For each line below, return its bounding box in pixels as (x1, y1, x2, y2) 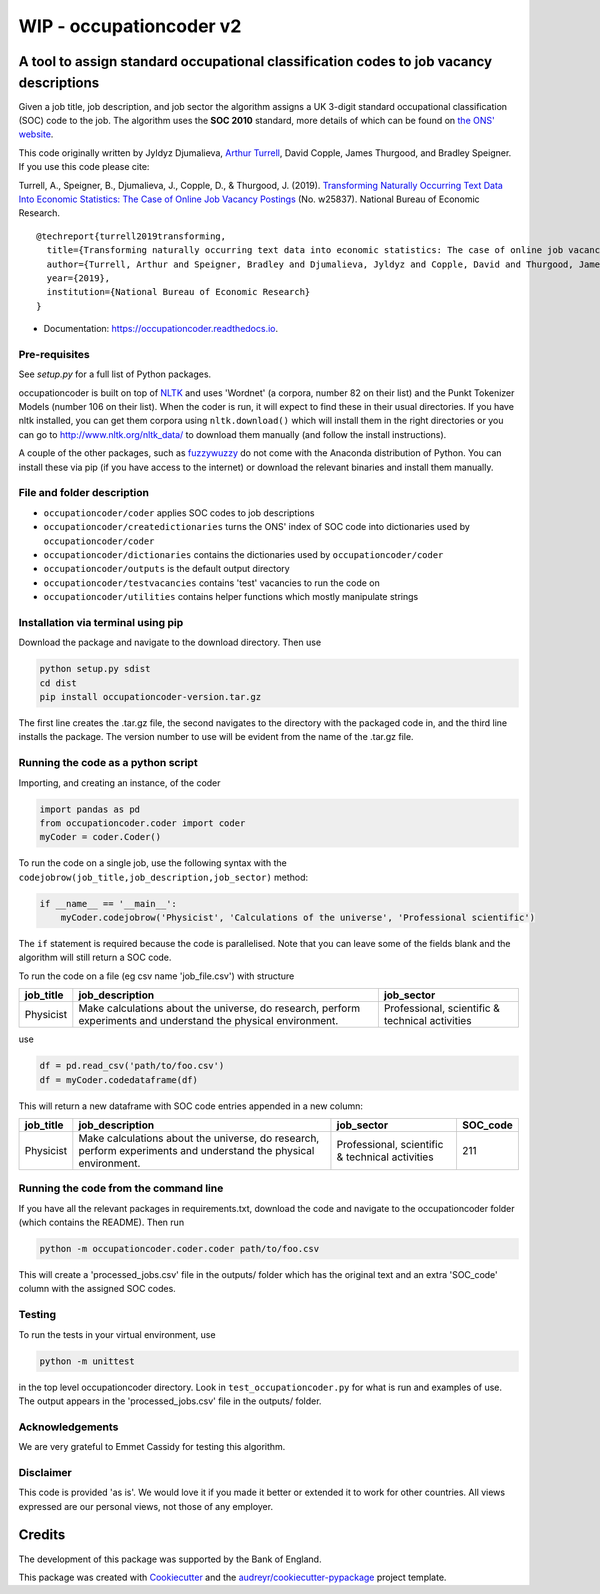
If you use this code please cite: (18, 161, 150, 173)
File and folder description (18, 486, 150, 500)
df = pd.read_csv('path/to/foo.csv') (39, 1060, 225, 1072)
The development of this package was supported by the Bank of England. (18, 1553, 322, 1565)
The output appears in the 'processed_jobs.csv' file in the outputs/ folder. (18, 1395, 322, 1407)
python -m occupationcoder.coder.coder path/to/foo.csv (39, 1243, 320, 1255)
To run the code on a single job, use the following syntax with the (18, 857, 287, 869)
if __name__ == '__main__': (39, 898, 177, 909)
